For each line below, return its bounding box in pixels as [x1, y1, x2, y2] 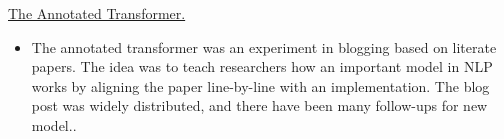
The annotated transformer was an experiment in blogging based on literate [31, 36, 497, 57]
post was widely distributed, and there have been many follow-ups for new [31, 95, 488, 116]
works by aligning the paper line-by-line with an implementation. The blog [31, 75, 490, 96]
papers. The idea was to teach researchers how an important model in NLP [31, 56, 493, 77]
